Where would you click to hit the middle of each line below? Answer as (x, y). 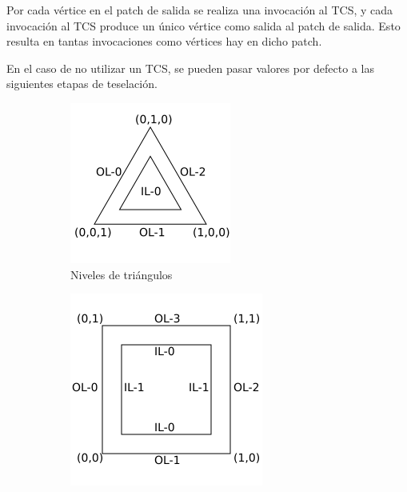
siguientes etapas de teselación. (82, 84)
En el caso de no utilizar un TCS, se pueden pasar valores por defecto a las (190, 68)
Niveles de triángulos (122, 274)
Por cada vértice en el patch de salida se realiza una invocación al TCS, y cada (200, 10)
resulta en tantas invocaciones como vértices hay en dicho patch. (164, 41)
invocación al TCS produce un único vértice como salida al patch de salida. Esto (203, 25)
